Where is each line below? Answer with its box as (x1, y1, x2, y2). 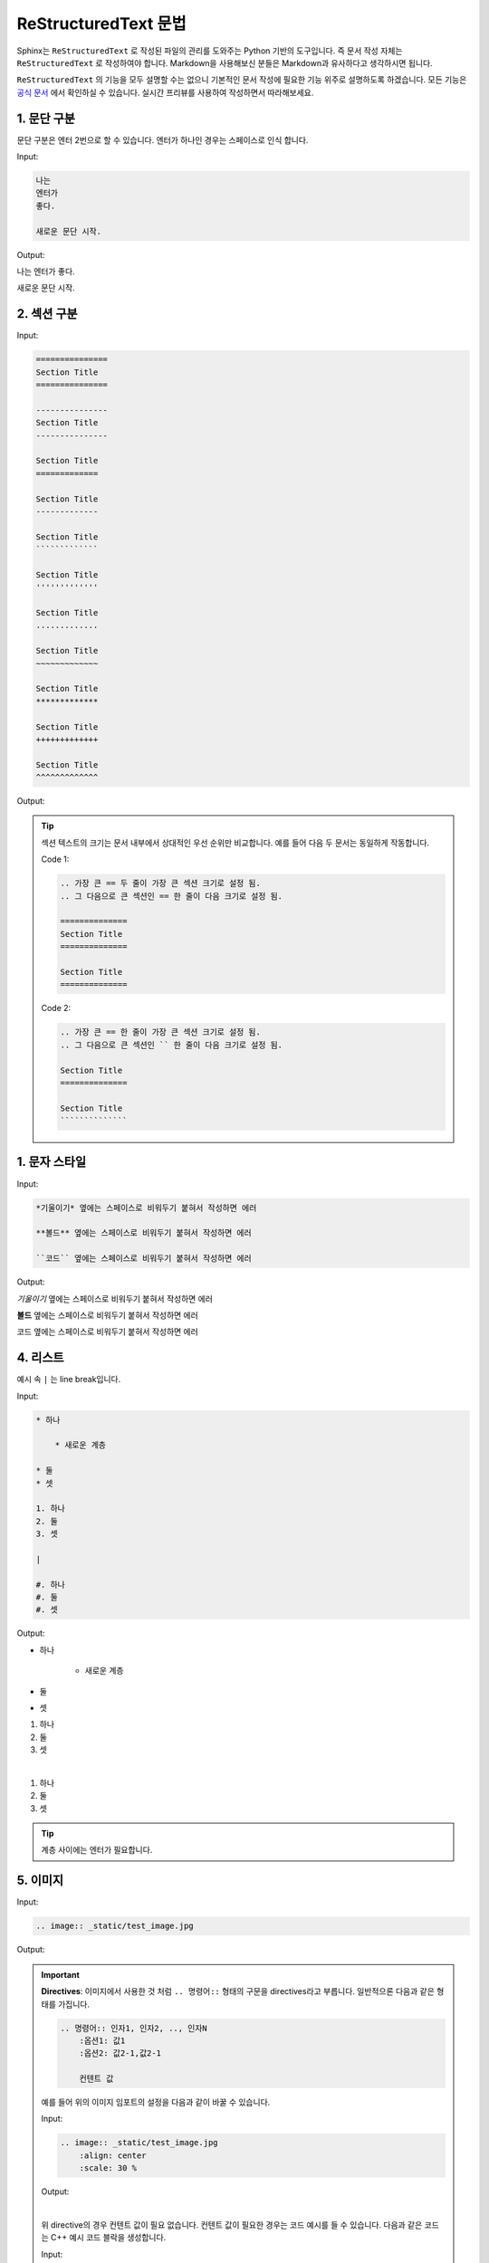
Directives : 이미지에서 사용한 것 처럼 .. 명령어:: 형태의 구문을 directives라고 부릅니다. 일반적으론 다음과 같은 (41, 1986, 435, 1997)
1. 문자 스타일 (16, 1154, 86, 1170)
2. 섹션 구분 (16, 306, 78, 321)
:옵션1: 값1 (79, 2035, 126, 2046)
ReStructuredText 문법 (16, 14, 187, 33)
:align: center (79, 2150, 147, 2161)
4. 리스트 (16, 1350, 64, 1366)
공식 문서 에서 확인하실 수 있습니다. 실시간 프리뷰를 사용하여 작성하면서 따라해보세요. (16, 87, 314, 98)
